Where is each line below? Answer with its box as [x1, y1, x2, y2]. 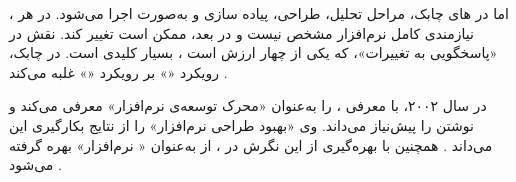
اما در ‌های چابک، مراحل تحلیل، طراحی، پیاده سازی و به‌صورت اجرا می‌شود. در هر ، [9, 3, 509, 23]
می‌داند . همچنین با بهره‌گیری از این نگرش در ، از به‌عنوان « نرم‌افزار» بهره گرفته [9, 134, 493, 155]
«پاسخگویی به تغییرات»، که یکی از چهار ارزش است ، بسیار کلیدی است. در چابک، [9, 42, 498, 63]
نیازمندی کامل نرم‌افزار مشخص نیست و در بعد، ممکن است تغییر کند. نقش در [9, 22, 474, 43]
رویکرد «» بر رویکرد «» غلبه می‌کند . [9, 61, 228, 82]
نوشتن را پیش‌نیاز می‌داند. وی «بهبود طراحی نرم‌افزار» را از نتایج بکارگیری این [9, 114, 474, 135]
